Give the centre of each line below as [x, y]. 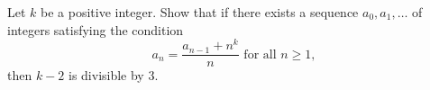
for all [260, 54]
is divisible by [106, 75]
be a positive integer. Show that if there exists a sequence [200, 12]
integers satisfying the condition [96, 29]
